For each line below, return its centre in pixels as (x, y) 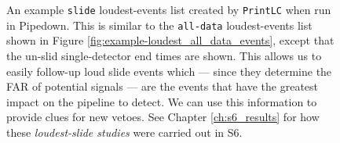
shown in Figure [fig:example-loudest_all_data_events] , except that (170, 40)
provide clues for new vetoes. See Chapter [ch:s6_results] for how (163, 117)
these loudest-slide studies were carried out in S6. (124, 132)
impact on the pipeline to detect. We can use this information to (162, 101)
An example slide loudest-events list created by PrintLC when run (169, 9)
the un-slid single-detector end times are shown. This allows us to (164, 55)
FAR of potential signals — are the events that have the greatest (163, 86)
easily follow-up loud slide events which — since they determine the (169, 71)
